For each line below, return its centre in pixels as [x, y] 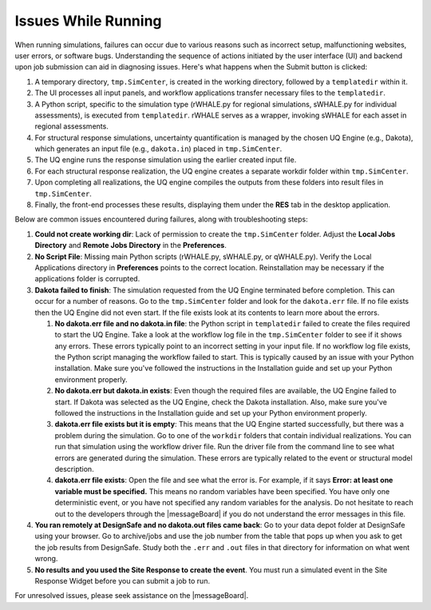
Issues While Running [89, 21]
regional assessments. [72, 126]
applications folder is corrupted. [87, 279]
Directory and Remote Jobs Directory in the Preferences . [131, 245]
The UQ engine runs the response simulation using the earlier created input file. [166, 160]
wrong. [46, 559]
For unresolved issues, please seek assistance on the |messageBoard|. [132, 596]
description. [75, 469]
